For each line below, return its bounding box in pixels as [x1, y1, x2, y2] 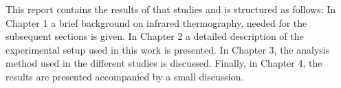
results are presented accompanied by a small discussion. [5, 69, 244, 83]
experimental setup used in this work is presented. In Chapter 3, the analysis [5, 42, 330, 56]
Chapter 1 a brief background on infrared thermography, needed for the [5, 15, 307, 30]
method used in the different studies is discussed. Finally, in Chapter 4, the [5, 56, 322, 70]
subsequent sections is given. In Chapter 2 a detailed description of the [5, 29, 304, 43]
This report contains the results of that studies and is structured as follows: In [5, 2, 336, 16]
